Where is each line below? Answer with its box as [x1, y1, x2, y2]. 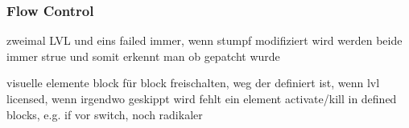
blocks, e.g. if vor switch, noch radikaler [6, 106, 203, 122]
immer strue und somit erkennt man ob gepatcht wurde [6, 47, 280, 64]
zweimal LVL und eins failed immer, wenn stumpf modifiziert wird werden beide [6, 32, 403, 49]
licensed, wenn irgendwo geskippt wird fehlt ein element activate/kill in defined [6, 90, 397, 106]
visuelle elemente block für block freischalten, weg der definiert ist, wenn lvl [6, 74, 380, 91]
